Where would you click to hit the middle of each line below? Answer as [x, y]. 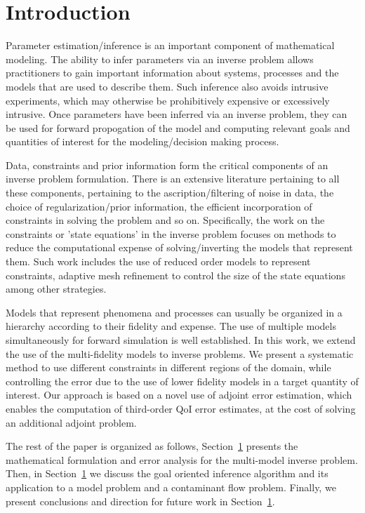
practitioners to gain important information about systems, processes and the [172, 73]
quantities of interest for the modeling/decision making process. [142, 141]
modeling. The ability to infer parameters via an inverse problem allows [160, 59]
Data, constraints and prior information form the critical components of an [167, 165]
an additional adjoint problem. [71, 422]
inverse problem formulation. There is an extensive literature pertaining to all [173, 179]
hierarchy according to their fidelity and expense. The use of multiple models [171, 326]
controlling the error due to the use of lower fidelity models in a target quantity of [182, 381]
